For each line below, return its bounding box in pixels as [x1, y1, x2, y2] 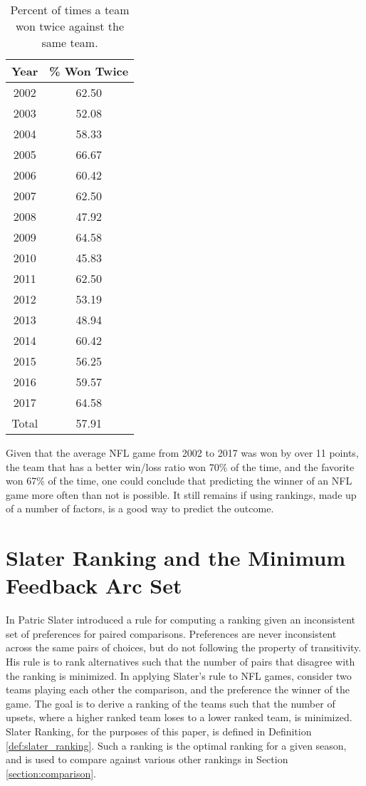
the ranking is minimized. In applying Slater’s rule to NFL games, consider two [6, 668, 352, 683]
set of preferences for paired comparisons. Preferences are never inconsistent [6, 626, 337, 641]
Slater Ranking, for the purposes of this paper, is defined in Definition [6, 724, 312, 739]
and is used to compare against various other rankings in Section [6, 752, 288, 767]
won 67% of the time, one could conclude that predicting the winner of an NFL [6, 473, 352, 488]
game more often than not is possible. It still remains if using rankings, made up [6, 487, 357, 502]
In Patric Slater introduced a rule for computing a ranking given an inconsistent [6, 612, 356, 627]
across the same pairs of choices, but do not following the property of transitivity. [6, 640, 362, 655]
